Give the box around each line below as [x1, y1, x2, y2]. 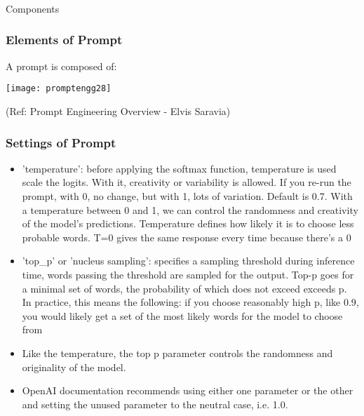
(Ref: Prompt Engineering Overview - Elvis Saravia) [6, 103, 231, 118]
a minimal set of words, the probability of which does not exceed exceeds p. [22, 281, 347, 295]
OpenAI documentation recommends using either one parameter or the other [22, 383, 353, 398]
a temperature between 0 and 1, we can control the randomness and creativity [22, 202, 358, 217]
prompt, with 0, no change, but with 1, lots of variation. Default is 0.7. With [22, 188, 353, 203]
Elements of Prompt [6, 31, 123, 48]
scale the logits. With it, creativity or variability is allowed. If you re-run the [22, 175, 351, 189]
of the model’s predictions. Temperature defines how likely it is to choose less [22, 216, 354, 231]
